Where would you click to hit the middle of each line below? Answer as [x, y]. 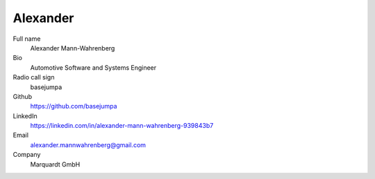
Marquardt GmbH [55, 164]
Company [27, 155]
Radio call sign [34, 77]
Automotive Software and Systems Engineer [93, 67]
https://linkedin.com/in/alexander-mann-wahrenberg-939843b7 [122, 126]
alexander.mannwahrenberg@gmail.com [88, 144]
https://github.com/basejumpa [74, 106]
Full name [27, 39]
